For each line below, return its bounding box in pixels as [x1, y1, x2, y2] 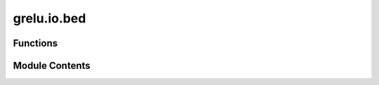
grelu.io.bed [13, 11, 86, 26]
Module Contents [13, 60, 91, 72]
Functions [13, 37, 58, 49]
